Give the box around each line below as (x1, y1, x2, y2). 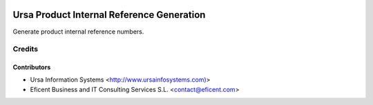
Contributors (12, 63, 51, 71)
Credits (12, 45, 38, 54)
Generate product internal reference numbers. (12, 27, 144, 36)
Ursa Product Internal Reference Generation (12, 9, 206, 21)
